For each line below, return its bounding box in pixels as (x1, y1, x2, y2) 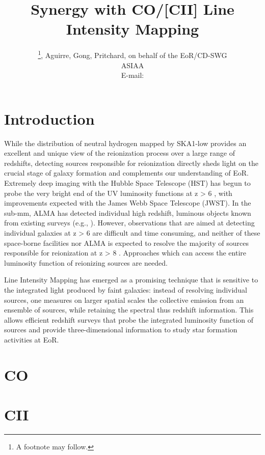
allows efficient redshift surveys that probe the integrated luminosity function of (4, 314, 254, 325)
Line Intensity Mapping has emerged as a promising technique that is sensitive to (4, 274, 258, 285)
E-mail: (121, 70, 144, 80)
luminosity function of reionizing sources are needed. (4, 257, 168, 268)
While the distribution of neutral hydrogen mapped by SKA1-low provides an (4, 137, 247, 148)
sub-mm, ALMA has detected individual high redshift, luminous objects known (4, 207, 251, 218)
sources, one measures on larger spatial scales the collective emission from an (4, 294, 244, 305)
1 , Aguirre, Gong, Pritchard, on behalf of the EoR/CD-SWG (38, 48, 227, 60)
